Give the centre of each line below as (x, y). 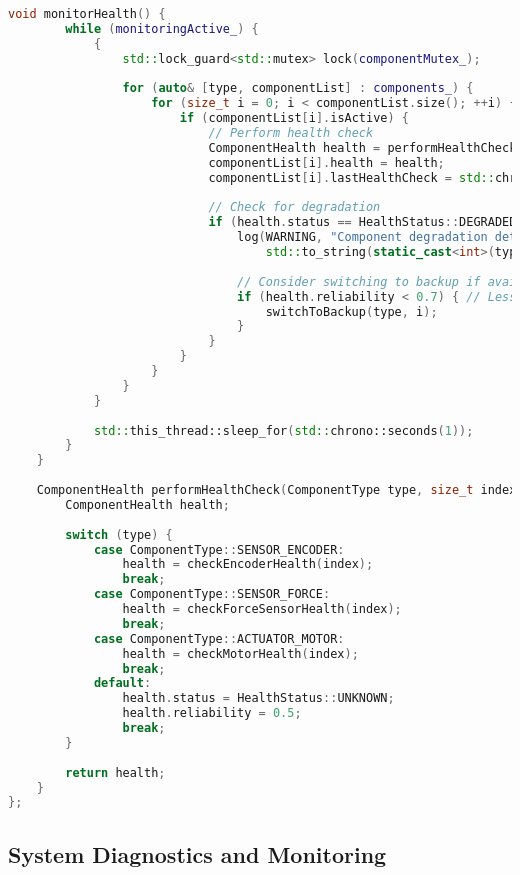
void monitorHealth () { (87, 14)
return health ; (115, 772)
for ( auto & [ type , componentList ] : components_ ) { (298, 88)
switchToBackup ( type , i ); (351, 311)
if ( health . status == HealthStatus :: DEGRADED (362, 222)
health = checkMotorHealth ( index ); (240, 653)
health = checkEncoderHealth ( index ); (248, 564)
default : (122, 683)
